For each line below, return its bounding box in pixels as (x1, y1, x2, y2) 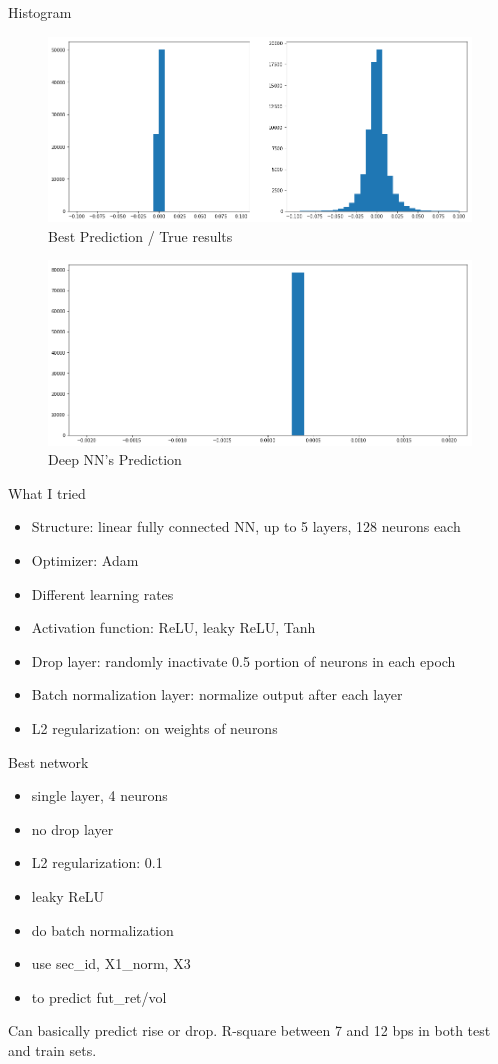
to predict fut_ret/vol (31, 986, 167, 1007)
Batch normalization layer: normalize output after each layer (31, 684, 403, 705)
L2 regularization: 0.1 (31, 852, 163, 873)
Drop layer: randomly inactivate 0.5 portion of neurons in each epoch (31, 650, 456, 671)
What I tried (8, 482, 86, 503)
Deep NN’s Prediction (48, 449, 182, 470)
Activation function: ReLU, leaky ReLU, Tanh (31, 617, 316, 638)
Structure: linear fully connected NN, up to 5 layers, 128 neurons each (31, 516, 461, 537)
